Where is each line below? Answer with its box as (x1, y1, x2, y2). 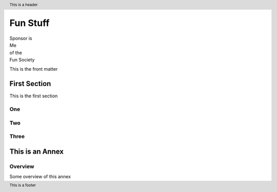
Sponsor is (9, 35, 32, 41)
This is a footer (9, 183, 36, 188)
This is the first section (9, 93, 58, 99)
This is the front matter (9, 66, 58, 72)
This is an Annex (9, 147, 64, 156)
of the (9, 49, 23, 56)
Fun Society (9, 57, 35, 63)
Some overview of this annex (9, 174, 71, 180)
